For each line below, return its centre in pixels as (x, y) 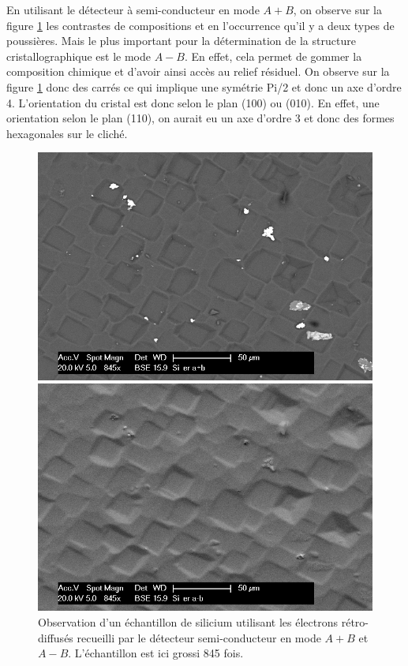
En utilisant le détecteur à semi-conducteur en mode (133, 9)
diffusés (56, 637)
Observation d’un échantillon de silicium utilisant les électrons (188, 621)
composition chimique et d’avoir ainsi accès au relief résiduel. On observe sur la (198, 71)
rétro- (355, 621)
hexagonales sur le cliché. (67, 133)
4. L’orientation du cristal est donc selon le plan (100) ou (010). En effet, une (193, 102)
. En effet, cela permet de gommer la (273, 56)
